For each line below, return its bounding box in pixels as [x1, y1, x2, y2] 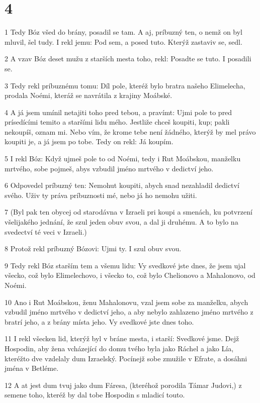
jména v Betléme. [5, 363, 59, 373]
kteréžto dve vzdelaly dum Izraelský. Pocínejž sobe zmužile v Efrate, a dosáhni [5, 353, 247, 363]
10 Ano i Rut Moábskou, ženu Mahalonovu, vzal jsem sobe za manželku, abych [5, 296, 248, 307]
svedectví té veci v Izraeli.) [5, 226, 87, 237]
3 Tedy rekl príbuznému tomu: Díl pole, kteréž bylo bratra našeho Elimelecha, [5, 80, 245, 90]
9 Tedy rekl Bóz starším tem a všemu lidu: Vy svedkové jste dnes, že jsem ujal [5, 260, 246, 270]
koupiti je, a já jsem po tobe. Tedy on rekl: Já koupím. [5, 136, 174, 147]
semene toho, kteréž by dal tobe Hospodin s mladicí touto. [5, 389, 185, 400]
